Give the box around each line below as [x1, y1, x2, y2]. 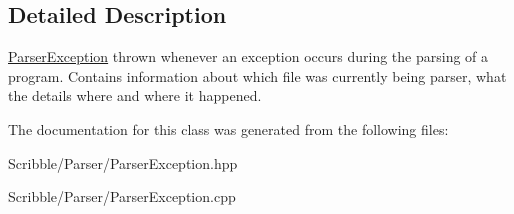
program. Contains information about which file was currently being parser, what [8, 65, 507, 86]
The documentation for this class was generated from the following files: [8, 118, 449, 139]
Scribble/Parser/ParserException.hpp [8, 152, 238, 173]
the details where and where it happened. [8, 85, 262, 106]
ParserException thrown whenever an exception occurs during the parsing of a [8, 46, 489, 67]
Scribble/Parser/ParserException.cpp [8, 186, 236, 207]
